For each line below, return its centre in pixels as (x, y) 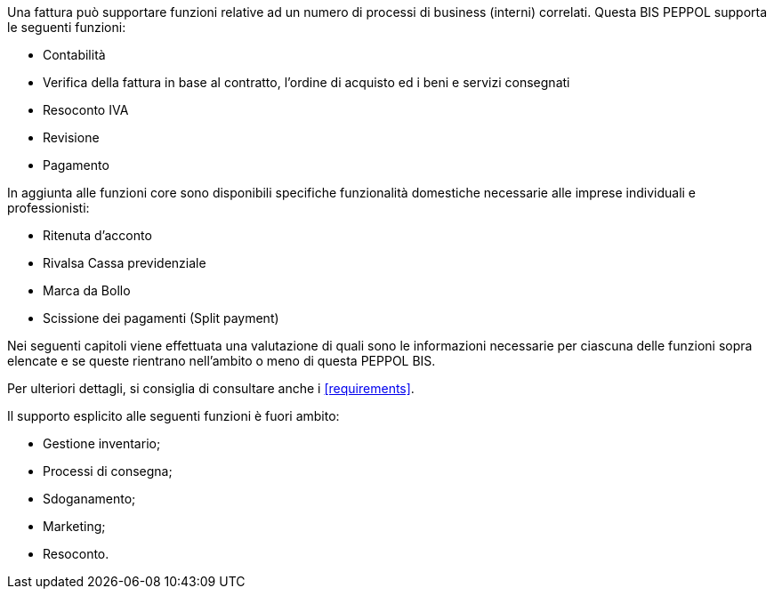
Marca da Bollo (87, 290)
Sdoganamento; (89, 499)
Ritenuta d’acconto (97, 235)
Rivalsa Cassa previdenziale (125, 263)
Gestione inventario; (102, 443)
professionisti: (48, 208)
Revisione (71, 137)
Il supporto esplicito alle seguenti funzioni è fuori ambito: (173, 416)
